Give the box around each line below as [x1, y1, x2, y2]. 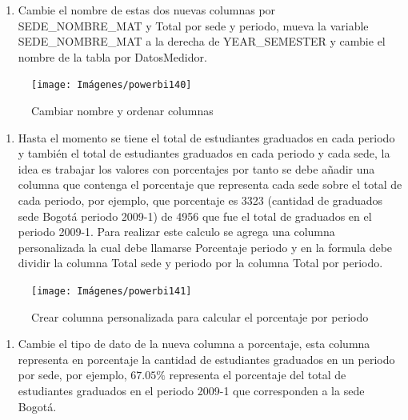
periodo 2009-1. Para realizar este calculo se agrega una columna [18, 223, 335, 240]
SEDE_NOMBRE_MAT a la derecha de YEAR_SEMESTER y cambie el [18, 33, 386, 50]
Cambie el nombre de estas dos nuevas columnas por [18, 2, 276, 18]
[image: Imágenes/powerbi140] [31, 79, 192, 91]
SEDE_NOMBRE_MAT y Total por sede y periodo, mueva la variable [18, 17, 369, 34]
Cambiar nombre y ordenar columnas [31, 102, 214, 119]
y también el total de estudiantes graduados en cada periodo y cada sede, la [18, 145, 390, 162]
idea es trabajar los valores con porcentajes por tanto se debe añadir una [18, 160, 375, 177]
